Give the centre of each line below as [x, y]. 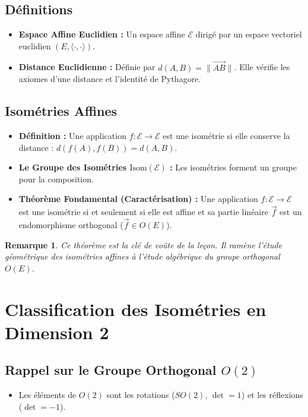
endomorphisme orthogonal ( [71, 225]
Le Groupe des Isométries [73, 167]
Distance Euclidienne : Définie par [87, 67]
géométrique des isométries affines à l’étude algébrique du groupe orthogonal [142, 256]
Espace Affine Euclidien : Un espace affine [102, 34]
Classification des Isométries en [136, 309]
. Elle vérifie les [262, 67]
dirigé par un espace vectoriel [249, 34]
